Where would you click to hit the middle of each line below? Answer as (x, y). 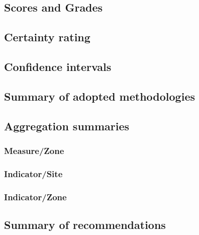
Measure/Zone (34, 150)
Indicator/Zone (35, 197)
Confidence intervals (58, 66)
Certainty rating (47, 37)
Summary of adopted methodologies (99, 96)
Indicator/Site (33, 173)
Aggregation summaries (67, 126)
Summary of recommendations (85, 224)
